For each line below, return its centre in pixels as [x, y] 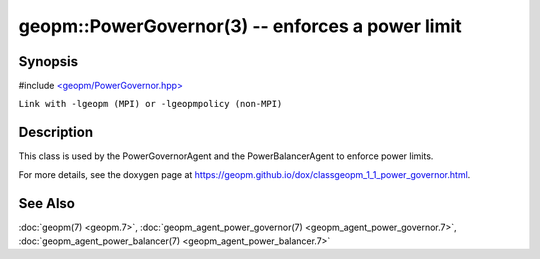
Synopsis [48, 61]
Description [56, 132]
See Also [46, 203]
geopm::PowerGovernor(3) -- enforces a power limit [240, 26]
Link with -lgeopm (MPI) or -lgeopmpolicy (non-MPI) [150, 104]
